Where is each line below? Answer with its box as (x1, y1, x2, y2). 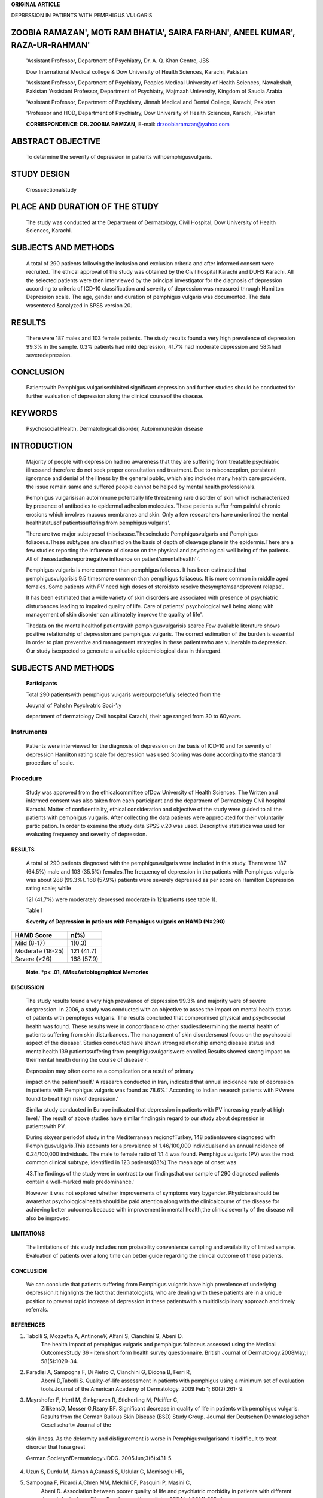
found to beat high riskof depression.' (26, 1095, 119, 1102)
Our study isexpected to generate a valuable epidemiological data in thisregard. (26, 647, 223, 654)
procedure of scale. (26, 759, 75, 766)
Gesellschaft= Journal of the (41, 1421, 112, 1428)
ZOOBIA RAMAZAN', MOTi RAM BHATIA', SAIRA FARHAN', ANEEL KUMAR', (11, 28, 295, 38)
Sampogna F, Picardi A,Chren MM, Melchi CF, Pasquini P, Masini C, (26, 1479, 191, 1486)
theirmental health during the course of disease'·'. (26, 1056, 149, 1064)
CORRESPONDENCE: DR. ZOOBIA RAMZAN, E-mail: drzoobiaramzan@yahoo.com (26, 120, 230, 128)
